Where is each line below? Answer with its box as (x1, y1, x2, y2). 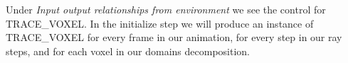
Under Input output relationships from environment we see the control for (6, 2, 326, 16)
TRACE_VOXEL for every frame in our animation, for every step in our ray (6, 30, 342, 45)
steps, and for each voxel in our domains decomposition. (6, 43, 250, 58)
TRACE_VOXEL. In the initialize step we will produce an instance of (6, 16, 314, 30)
